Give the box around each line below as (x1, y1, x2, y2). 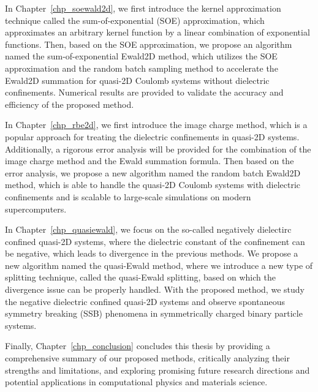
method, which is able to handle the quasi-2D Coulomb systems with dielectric (5, 178, 301, 191)
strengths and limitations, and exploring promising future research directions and (5, 363, 310, 376)
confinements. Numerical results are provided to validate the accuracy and (5, 86, 284, 99)
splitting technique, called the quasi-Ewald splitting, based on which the (5, 271, 276, 284)
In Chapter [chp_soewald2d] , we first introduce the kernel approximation (5, 2, 281, 14)
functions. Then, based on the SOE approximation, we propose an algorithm (5, 37, 292, 50)
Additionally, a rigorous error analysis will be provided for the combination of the (5, 142, 311, 155)
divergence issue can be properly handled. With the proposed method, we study (5, 283, 305, 296)
